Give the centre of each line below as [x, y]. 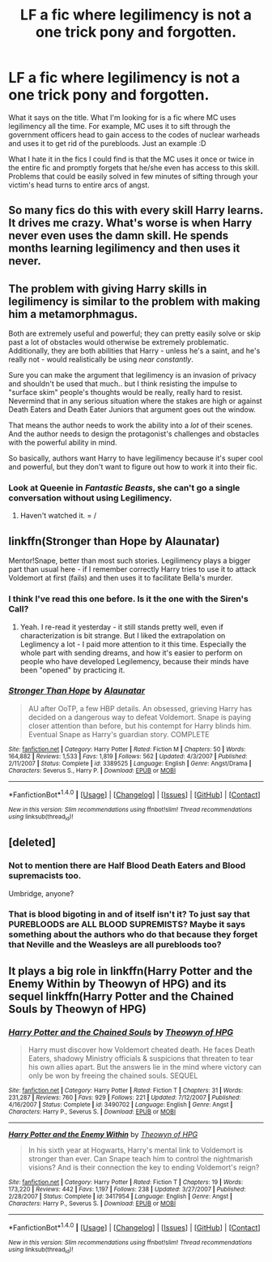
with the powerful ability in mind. [63, 443]
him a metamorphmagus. [73, 314]
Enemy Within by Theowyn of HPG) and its [117, 983]
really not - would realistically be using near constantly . [101, 359]
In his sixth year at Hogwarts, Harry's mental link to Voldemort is [136, 1150]
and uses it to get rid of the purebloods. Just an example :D [107, 143]
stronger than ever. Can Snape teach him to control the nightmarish [140, 1159]
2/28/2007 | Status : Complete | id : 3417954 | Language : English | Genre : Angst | [121, 1197]
